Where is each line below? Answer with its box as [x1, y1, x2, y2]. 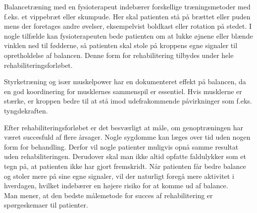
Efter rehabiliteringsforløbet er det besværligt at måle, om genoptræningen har [4, 122, 243, 132]
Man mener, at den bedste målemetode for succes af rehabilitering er [4, 190, 213, 200]
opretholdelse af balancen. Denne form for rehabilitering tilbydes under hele [4, 50, 234, 60]
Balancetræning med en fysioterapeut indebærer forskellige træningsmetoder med [4, 1, 251, 11]
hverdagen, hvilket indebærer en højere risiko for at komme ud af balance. [4, 180, 228, 191]
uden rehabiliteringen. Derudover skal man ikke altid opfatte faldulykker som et [4, 151, 247, 161]
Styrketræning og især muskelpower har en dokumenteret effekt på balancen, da [4, 76, 246, 87]
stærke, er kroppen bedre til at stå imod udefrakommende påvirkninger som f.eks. [4, 96, 252, 106]
